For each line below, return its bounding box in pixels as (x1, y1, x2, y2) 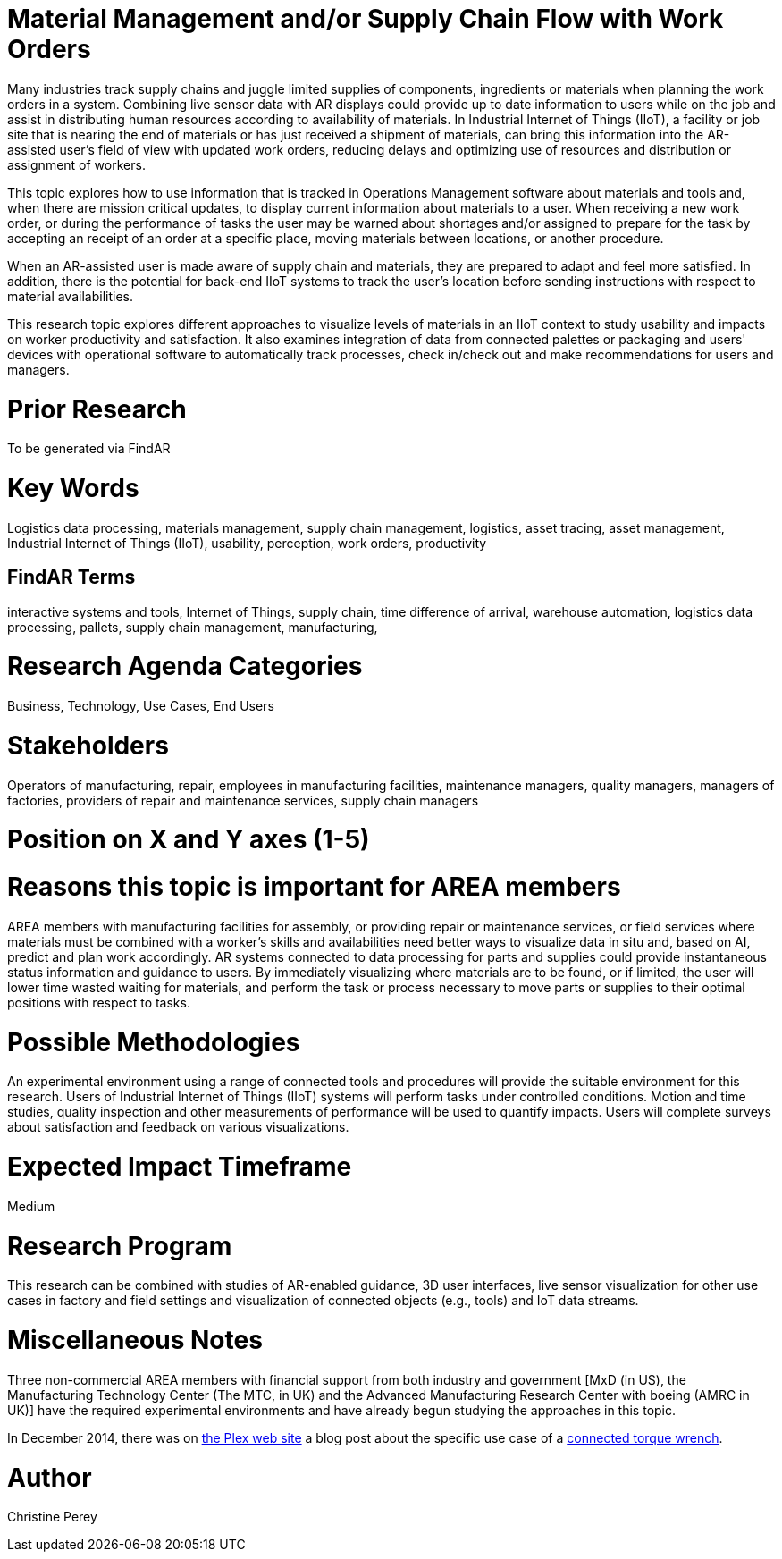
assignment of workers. (7, 156, 146, 173)
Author (7, 1462, 92, 1493)
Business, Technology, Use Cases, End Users (7, 698, 274, 714)
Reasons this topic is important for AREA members (7, 872, 621, 903)
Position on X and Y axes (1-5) (7, 824, 370, 855)
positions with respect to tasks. (7, 994, 190, 1010)
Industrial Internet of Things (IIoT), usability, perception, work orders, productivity (7, 535, 487, 551)
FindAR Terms (7, 566, 136, 589)
